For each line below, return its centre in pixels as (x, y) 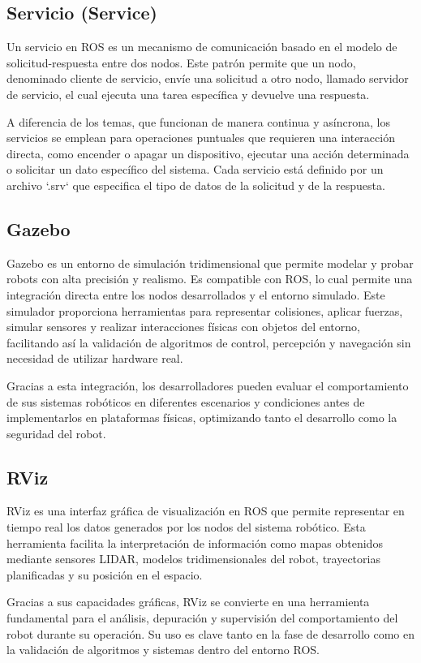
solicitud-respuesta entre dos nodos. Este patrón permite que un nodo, (181, 62)
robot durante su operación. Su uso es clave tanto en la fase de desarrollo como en (210, 633)
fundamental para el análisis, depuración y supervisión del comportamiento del (202, 618)
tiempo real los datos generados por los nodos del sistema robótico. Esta (186, 527)
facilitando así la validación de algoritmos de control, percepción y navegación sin (209, 342)
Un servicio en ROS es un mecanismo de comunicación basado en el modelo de (202, 47)
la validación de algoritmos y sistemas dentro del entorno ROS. (163, 650)
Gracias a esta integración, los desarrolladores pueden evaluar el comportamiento (208, 385)
